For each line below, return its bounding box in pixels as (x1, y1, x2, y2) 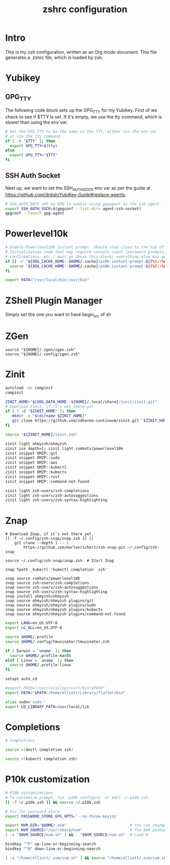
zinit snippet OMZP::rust (5, 474, 60, 479)
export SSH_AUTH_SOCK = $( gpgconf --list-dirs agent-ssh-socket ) (5, 206, 142, 211)
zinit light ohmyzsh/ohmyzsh (5, 441, 67, 446)
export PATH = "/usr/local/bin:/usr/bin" (5, 277, 90, 283)
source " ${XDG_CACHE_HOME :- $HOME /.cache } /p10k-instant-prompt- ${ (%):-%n (10, 263, 166, 269)
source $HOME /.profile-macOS (10, 653, 71, 658)
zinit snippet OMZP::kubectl (5, 465, 67, 470)
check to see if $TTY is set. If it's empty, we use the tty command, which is (5, 113, 162, 120)
